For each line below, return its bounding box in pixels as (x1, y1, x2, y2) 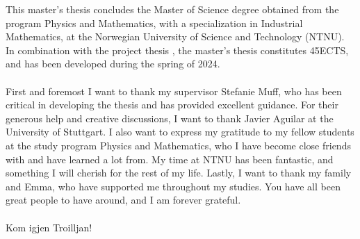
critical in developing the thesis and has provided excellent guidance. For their (6, 97, 338, 112)
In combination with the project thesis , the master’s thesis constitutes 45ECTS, (6, 42, 349, 57)
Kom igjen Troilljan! (6, 220, 92, 234)
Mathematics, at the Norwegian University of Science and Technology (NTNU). (6, 29, 345, 44)
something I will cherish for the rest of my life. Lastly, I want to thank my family (6, 165, 352, 180)
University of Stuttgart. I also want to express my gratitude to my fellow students (6, 124, 354, 139)
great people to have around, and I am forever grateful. (6, 192, 241, 207)
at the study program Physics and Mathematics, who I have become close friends (6, 138, 351, 152)
